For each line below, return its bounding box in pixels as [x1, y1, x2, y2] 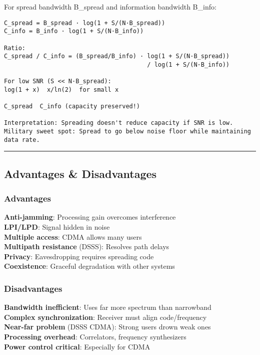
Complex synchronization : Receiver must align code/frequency [4, 311, 207, 322]
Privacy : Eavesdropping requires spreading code [4, 251, 154, 261]
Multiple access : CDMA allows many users [4, 231, 142, 242]
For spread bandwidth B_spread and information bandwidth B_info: [4, 2, 216, 12]
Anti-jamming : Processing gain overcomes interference [4, 212, 176, 222]
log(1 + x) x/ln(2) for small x [4, 86, 119, 93]
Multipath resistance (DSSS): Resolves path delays [4, 241, 169, 252]
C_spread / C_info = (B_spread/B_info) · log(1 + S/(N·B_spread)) [4, 53, 230, 60]
